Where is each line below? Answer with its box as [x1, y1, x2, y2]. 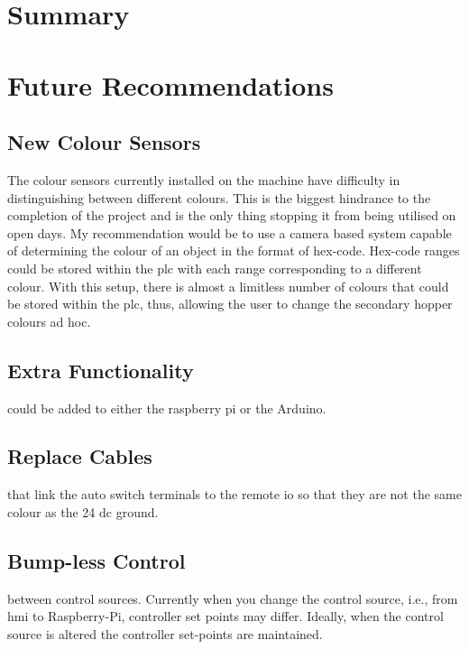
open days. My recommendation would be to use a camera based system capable [7, 223, 452, 242]
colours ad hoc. [7, 311, 91, 330]
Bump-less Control [7, 546, 186, 574]
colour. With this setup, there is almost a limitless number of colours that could [7, 276, 449, 295]
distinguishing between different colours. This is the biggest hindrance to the [7, 188, 431, 207]
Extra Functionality [7, 356, 194, 384]
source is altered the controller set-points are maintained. [7, 624, 323, 643]
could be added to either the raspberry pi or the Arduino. [7, 398, 326, 417]
